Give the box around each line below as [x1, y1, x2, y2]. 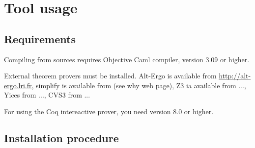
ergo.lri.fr [4, 80, 32, 90]
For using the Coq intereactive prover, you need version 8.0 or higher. [4, 106, 214, 116]
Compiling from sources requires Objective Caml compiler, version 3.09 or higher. [4, 54, 250, 64]
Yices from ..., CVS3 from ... [4, 90, 90, 100]
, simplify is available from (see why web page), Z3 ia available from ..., [31, 80, 246, 90]
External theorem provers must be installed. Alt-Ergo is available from [4, 71, 217, 81]
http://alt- [219, 71, 251, 81]
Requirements [4, 31, 76, 46]
